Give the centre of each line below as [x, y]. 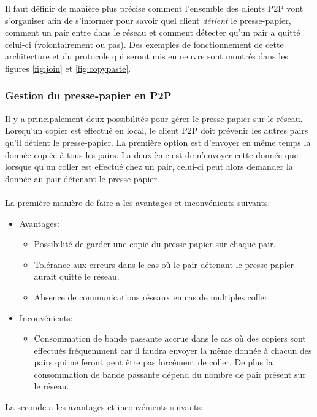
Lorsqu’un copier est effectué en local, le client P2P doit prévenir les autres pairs [157, 130]
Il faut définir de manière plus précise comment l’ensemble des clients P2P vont [154, 8]
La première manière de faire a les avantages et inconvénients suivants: [138, 202]
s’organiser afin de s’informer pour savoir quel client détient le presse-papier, [148, 20]
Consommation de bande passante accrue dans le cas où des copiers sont [170, 338]
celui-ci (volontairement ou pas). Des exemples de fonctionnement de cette [144, 44]
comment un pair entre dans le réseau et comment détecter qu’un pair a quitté [153, 32]
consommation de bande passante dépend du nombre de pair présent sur [170, 374]
